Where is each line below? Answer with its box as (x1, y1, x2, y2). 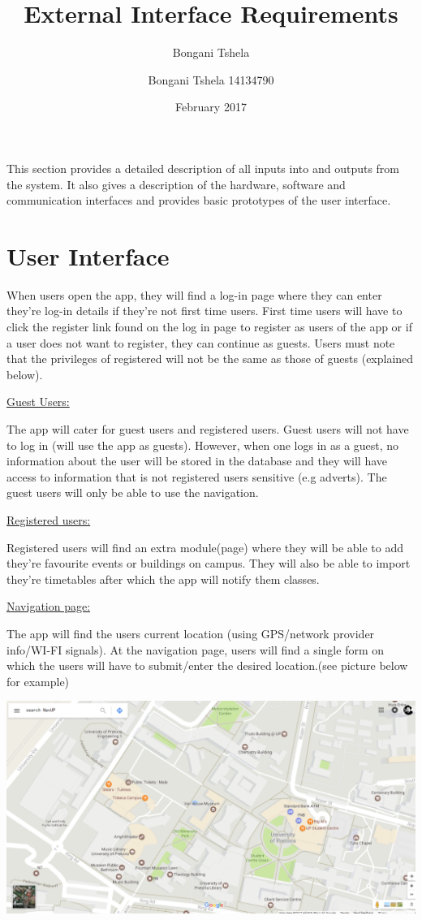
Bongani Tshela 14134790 (148, 71, 274, 88)
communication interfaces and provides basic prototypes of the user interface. (6, 192, 391, 209)
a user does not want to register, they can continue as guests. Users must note (6, 334, 395, 351)
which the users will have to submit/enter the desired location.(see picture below (6, 657, 408, 674)
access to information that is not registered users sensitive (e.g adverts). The (6, 468, 387, 485)
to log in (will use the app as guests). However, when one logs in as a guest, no (6, 436, 399, 453)
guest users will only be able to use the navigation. (6, 484, 259, 501)
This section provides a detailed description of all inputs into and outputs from (6, 159, 400, 176)
